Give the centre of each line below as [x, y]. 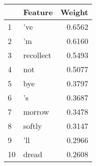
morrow [36, 112]
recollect [37, 55]
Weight [74, 12]
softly [33, 126]
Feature [38, 12]
